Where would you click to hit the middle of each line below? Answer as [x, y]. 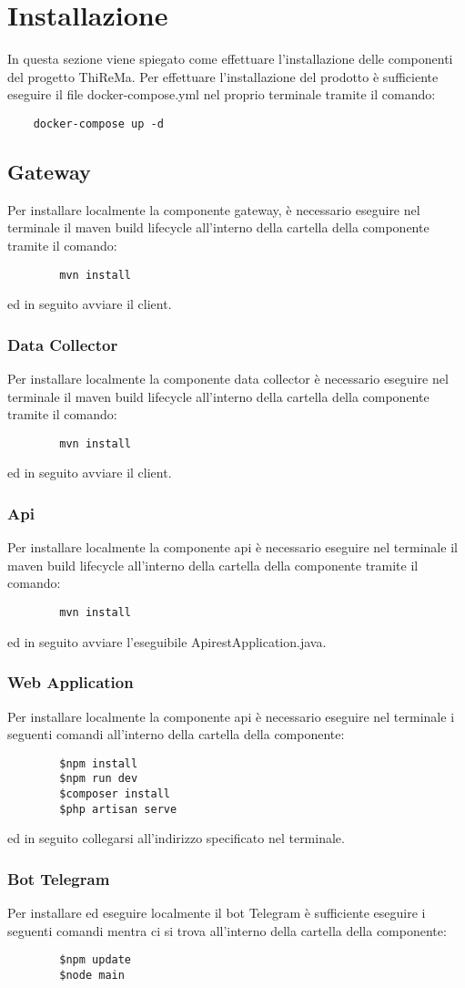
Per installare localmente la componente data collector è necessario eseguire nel [228, 379]
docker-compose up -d [98, 123]
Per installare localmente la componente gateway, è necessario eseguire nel [214, 209]
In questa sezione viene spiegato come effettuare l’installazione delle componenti [230, 59]
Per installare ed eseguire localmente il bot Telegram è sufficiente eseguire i [217, 913]
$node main [92, 975]
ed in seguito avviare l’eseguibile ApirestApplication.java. [167, 641]
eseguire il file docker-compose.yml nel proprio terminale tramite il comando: [222, 94]
